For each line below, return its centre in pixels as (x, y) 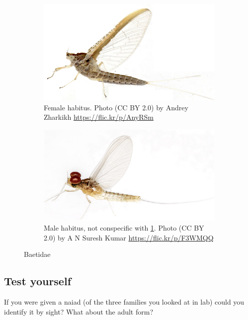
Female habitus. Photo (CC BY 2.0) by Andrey (116, 107)
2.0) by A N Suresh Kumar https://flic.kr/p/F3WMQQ (129, 237)
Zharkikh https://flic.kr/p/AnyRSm (99, 117)
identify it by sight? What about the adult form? (79, 311)
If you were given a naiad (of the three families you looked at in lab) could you (124, 301)
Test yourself (38, 281)
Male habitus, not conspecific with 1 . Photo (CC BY (124, 227)
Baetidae (37, 254)
